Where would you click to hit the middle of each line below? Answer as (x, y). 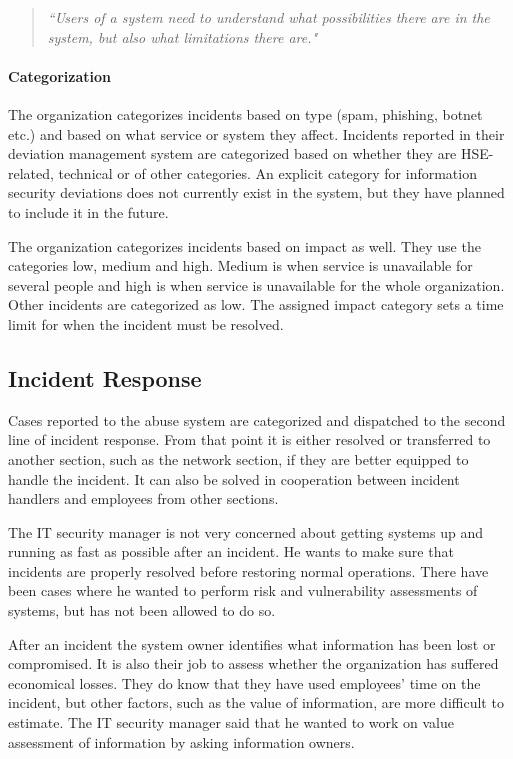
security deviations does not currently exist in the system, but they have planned (256, 192)
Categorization (59, 75)
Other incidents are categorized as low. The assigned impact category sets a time (256, 304)
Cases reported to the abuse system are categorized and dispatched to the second (257, 419)
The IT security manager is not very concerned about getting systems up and (245, 531)
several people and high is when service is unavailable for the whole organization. (256, 284)
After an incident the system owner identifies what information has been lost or (252, 643)
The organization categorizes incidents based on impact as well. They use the (244, 245)
